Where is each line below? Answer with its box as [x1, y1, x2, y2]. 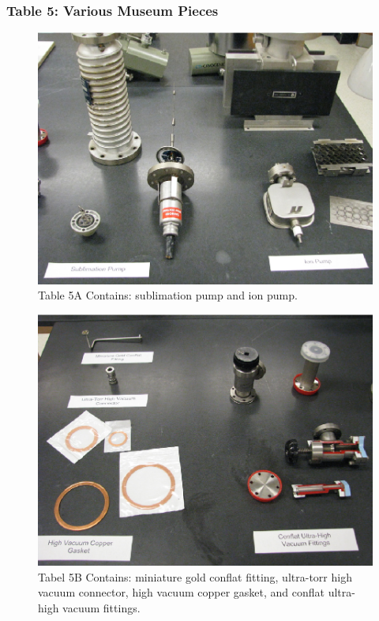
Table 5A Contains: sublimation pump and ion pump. [38, 287, 298, 303]
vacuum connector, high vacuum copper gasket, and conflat [38, 584, 325, 600]
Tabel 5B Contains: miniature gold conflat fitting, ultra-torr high [38, 568, 352, 585]
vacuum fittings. [62, 599, 141, 615]
